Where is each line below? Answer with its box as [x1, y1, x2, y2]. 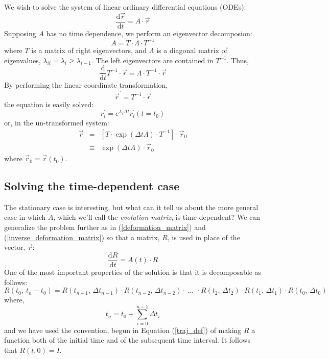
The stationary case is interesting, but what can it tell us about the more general [4, 201, 258, 212]
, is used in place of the [167, 232, 240, 242]
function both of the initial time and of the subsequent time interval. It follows [4, 335, 251, 345]
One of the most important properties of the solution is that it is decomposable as [4, 266, 262, 277]
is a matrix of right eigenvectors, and [31, 44, 147, 55]
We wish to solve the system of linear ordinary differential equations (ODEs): [4, 2, 246, 12]
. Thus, [226, 55, 249, 65]
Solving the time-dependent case [4, 178, 180, 194]
